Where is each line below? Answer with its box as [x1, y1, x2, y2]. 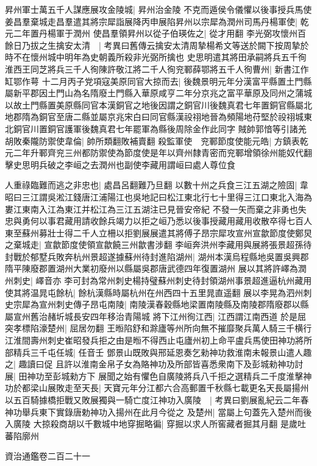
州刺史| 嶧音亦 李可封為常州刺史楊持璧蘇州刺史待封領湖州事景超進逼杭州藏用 [5, 274, 312, 287]
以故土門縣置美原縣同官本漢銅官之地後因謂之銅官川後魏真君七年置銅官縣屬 [5, 98, 304, 111]
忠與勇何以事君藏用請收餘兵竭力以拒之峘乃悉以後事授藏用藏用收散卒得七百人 [5, 214, 312, 227]
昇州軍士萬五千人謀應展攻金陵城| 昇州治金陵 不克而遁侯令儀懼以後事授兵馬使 [5, 3, 312, 15]
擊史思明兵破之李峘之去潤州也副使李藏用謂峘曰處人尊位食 [5, 158, 235, 171]
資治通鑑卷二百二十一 [5, 450, 90, 462]
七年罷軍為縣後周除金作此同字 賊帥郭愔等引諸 [115, 122, 298, 135]
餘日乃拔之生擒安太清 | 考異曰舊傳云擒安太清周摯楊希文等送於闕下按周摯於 [5, 38, 309, 51]
